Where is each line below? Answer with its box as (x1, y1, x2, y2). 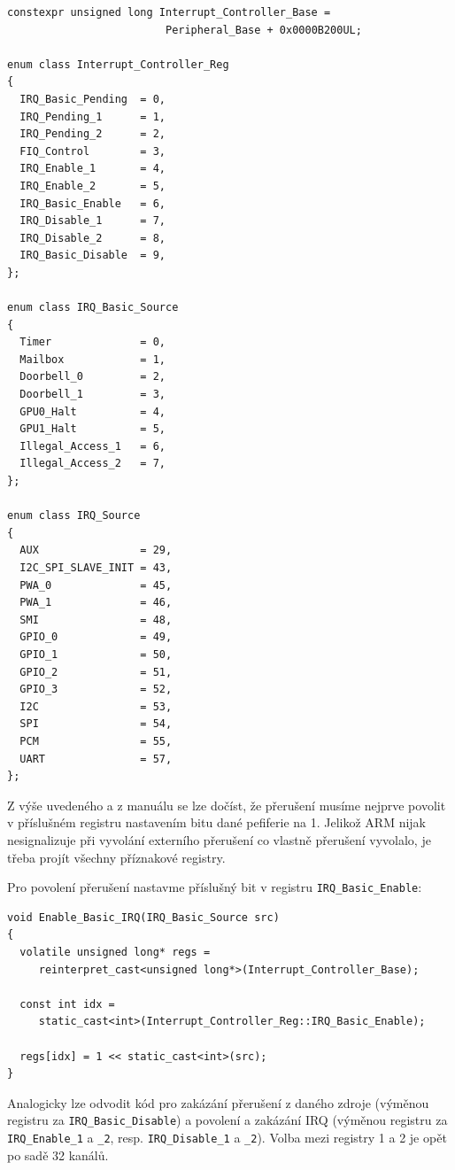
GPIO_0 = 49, (19, 631, 173, 644)
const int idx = (19, 997, 115, 1011)
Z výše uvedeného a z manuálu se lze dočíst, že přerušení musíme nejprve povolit (7, 795, 446, 814)
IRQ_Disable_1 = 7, (19, 214, 166, 228)
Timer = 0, (19, 336, 166, 349)
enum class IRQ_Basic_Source (7, 301, 179, 314)
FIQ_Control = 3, (19, 144, 166, 158)
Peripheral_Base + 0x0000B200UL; (165, 23, 362, 36)
